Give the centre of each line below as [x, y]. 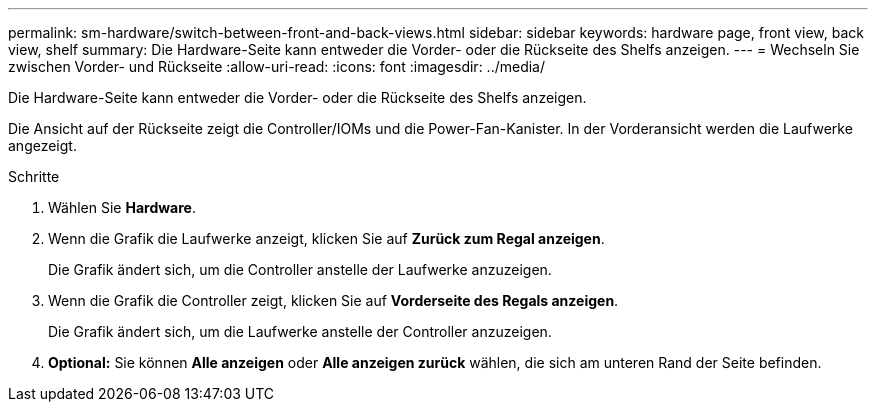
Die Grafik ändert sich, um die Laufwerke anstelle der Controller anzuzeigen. [300, 331]
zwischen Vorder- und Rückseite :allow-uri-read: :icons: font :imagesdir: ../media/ [277, 66]
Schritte [34, 176]
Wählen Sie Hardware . [122, 207]
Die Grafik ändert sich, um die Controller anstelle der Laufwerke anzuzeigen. [300, 269]
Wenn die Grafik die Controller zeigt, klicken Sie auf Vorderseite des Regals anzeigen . [333, 300]
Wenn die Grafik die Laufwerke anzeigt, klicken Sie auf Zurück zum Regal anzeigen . [326, 238]
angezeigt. [42, 145]
